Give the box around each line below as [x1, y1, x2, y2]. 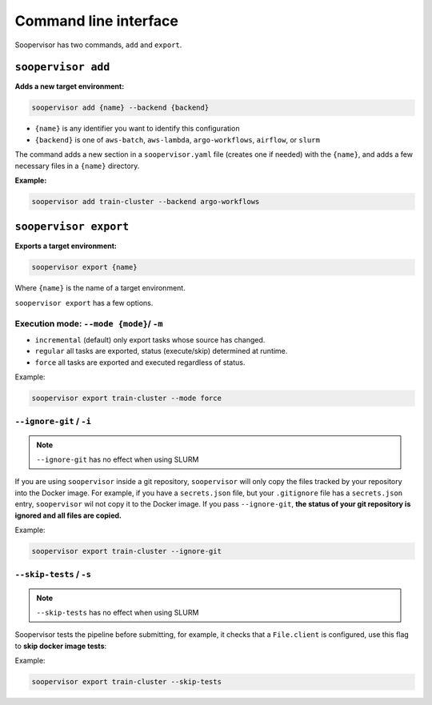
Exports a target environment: [14, 241, 118, 251]
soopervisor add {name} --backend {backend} [31, 103, 210, 112]
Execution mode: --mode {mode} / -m [14, 318, 163, 329]
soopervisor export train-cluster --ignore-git [31, 547, 222, 555]
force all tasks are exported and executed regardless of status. [34, 357, 246, 367]
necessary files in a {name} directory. [14, 161, 140, 170]
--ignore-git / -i [14, 416, 92, 427]
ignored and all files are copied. [14, 511, 122, 520]
